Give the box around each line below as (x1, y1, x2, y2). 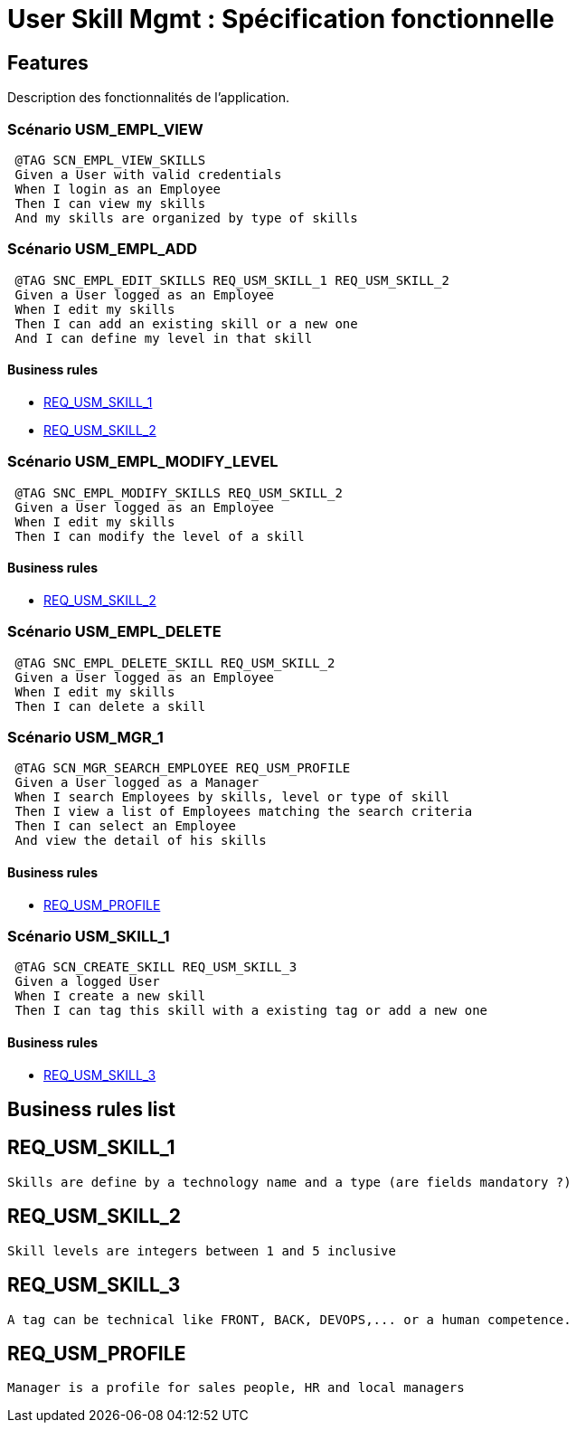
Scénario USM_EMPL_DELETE (7, 622, 222, 641)
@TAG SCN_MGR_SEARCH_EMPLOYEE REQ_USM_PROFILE (14, 761, 351, 776)
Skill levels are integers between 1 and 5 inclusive (7, 1243, 396, 1258)
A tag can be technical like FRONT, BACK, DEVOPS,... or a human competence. (7, 1312, 571, 1327)
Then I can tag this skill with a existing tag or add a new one (14, 1003, 488, 1018)
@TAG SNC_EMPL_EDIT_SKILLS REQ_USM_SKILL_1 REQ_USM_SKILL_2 (14, 272, 449, 288)
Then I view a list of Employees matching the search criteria (14, 804, 473, 819)
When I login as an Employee (14, 181, 222, 196)
